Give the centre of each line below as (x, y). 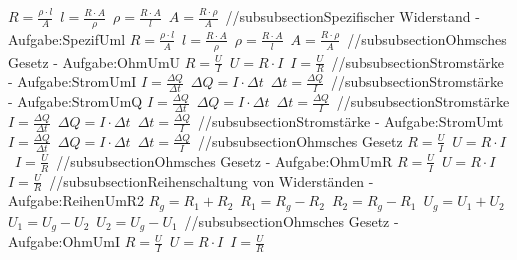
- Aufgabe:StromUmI (72, 81)
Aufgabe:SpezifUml (67, 38)
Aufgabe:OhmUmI (64, 241)
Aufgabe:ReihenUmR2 (76, 200)
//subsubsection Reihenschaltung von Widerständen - (211, 180)
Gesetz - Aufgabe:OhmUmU (94, 61)
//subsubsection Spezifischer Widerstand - (352, 16)
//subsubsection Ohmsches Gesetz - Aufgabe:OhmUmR (224, 160)
